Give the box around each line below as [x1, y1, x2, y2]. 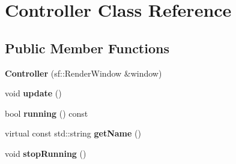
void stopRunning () [5, 147, 86, 159]
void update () [5, 87, 62, 99]
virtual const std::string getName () [5, 127, 141, 139]
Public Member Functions [5, 38, 169, 57]
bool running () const [5, 107, 88, 119]
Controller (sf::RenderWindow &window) [5, 66, 162, 79]
